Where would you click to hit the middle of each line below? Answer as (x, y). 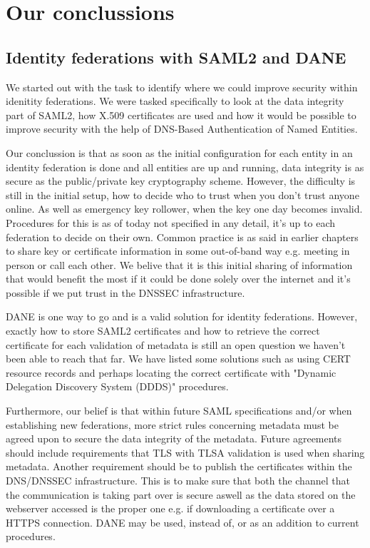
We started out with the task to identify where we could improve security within (182, 87)
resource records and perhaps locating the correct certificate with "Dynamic (171, 372)
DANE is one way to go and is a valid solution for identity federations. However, (182, 316)
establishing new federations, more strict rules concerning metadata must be (172, 424)
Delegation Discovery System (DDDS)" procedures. (117, 386)
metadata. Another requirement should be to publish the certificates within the (179, 466)
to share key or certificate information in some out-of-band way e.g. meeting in (178, 251)
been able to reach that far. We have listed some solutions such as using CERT (178, 359)
